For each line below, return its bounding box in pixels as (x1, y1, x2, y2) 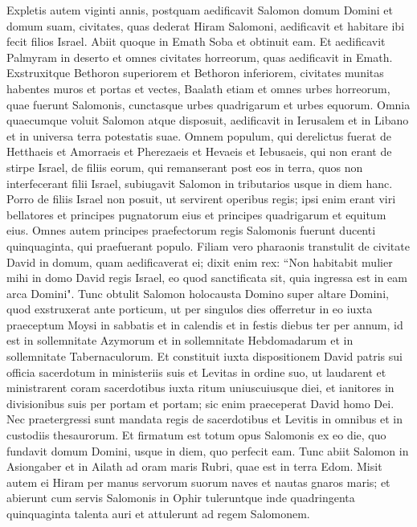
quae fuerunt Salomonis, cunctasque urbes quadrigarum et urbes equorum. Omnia (6, 96, 411, 112)
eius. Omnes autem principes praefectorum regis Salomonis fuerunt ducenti (6, 222, 376, 239)
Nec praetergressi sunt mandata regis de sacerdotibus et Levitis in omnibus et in (6, 411, 403, 427)
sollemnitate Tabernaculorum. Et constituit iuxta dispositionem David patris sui (6, 348, 403, 365)
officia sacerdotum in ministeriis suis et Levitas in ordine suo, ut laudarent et (6, 363, 386, 380)
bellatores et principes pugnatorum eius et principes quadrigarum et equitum (6, 206, 386, 223)
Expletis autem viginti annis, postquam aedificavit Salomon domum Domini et (6, 2, 393, 18)
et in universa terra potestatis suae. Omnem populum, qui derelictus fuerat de (6, 127, 391, 144)
